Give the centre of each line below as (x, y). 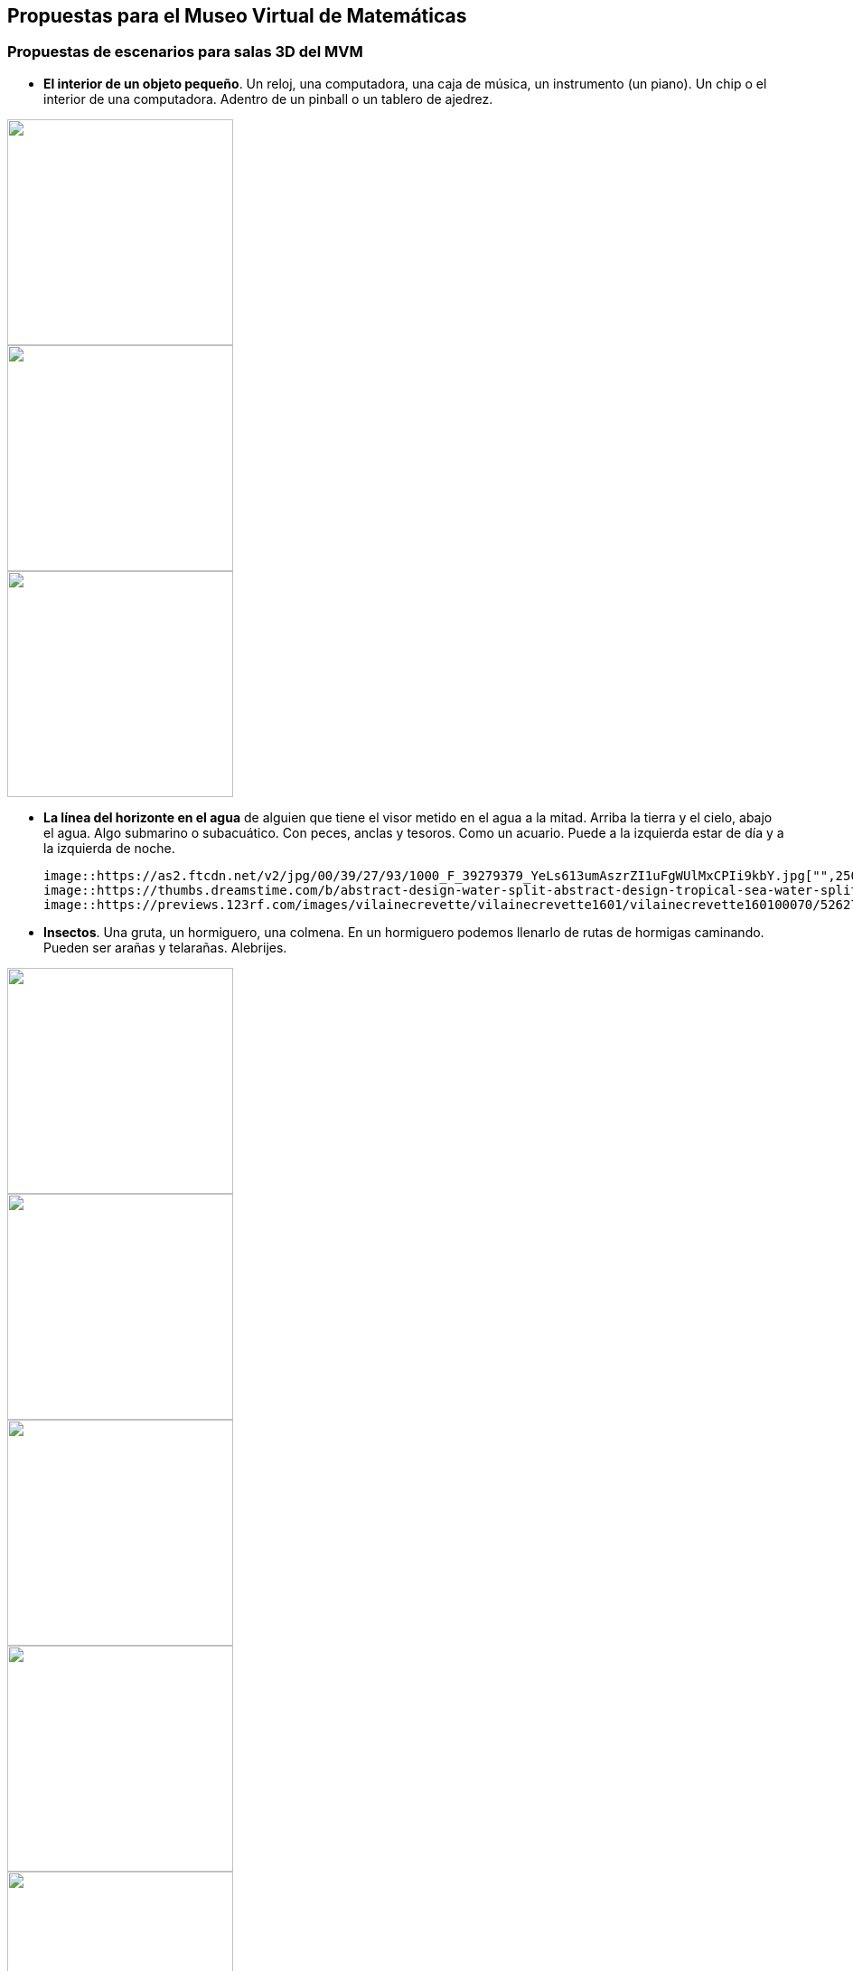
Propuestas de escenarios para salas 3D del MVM (185, 52)
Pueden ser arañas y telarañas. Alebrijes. (165, 947)
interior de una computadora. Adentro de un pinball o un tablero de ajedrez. (268, 99)
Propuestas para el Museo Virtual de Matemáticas (237, 16)
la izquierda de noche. (109, 848)
